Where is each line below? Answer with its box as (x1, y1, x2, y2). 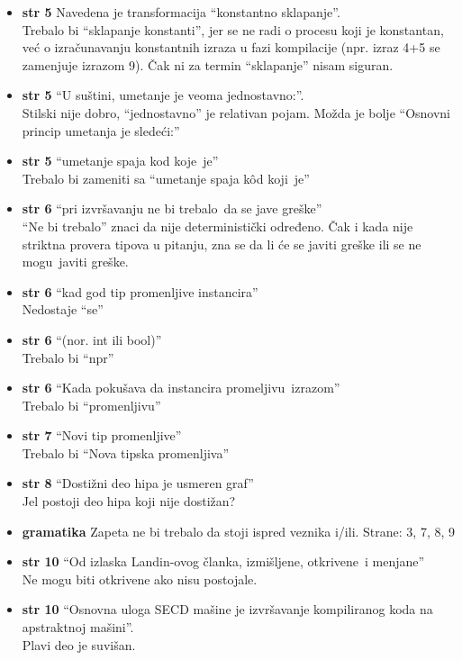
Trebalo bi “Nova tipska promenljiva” (22, 443, 230, 462)
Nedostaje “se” (22, 300, 104, 319)
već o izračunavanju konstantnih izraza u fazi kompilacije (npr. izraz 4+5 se (22, 38, 440, 57)
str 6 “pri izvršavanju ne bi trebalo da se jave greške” (22, 199, 322, 218)
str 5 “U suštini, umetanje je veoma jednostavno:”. (22, 86, 304, 104)
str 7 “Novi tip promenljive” (22, 426, 182, 445)
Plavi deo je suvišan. (22, 635, 136, 654)
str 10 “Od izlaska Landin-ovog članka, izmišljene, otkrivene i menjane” (22, 552, 425, 571)
